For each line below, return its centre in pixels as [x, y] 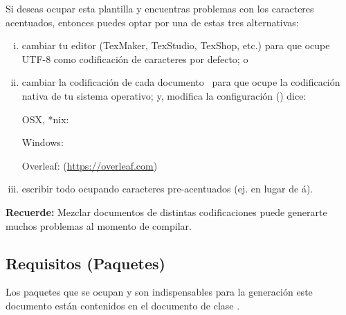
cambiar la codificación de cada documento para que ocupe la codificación [181, 82]
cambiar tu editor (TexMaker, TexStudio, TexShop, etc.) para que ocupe [176, 45]
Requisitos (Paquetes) [85, 263]
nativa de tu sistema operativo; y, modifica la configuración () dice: [164, 95]
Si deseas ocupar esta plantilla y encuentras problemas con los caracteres [160, 8]
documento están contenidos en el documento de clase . [123, 305]
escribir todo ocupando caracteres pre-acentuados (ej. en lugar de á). [167, 189]
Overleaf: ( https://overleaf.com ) [90, 165]
